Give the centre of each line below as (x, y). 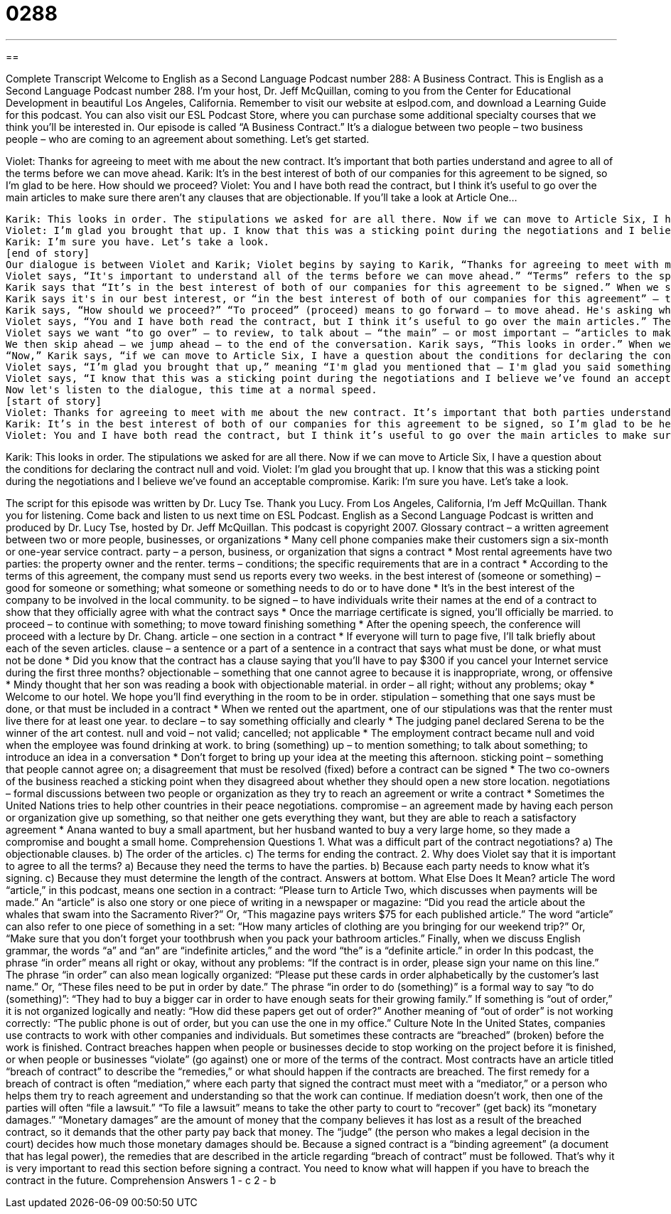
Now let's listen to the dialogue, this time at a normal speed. (192, 389)
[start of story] (54, 401)
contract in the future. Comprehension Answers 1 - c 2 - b (141, 1180)
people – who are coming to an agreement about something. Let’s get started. (188, 139)
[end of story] (48, 253)
